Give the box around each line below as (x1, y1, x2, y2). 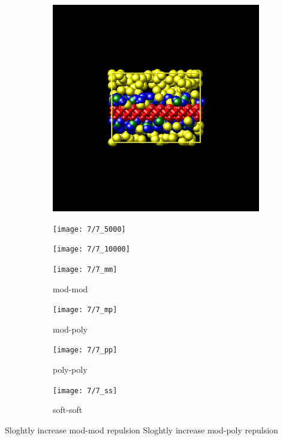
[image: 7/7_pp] (53, 346, 118, 355)
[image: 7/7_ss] (53, 386, 118, 395)
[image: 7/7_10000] (53, 245, 130, 254)
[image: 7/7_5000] (53, 225, 126, 234)
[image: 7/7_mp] (53, 306, 118, 315)
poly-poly (53, 363, 88, 376)
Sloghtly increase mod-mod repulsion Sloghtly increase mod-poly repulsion (5, 423, 278, 436)
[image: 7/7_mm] (53, 265, 118, 274)
